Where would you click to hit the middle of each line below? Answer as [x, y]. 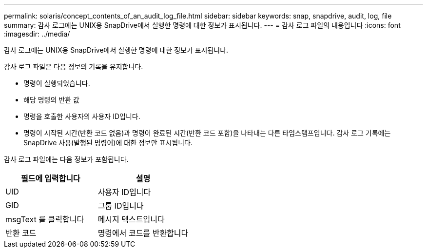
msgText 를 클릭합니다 [45, 219]
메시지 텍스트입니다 [131, 219]
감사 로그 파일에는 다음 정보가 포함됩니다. [66, 159]
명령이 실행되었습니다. [57, 83]
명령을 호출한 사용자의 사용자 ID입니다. [82, 116]
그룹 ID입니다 [121, 206]
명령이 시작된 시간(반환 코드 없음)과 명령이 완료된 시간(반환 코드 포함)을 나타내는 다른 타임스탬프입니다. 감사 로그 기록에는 [207, 133]
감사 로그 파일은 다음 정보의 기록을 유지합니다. [74, 67]
